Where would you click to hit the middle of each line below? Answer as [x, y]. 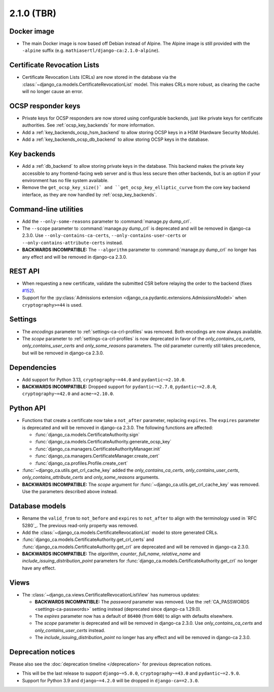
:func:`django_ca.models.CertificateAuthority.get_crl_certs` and [88, 539]
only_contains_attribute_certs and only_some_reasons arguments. [91, 477]
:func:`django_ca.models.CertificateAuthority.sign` [87, 435]
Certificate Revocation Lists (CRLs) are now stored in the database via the [99, 77]
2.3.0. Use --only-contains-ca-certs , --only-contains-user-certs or [104, 235]
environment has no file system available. [65, 180]
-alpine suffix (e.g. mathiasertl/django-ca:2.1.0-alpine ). [91, 50]
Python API [27, 409]
